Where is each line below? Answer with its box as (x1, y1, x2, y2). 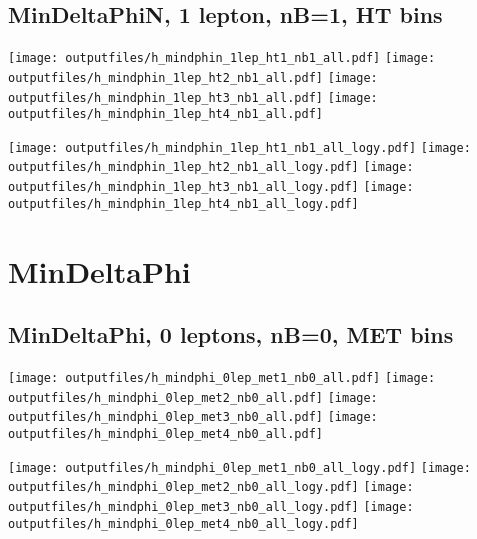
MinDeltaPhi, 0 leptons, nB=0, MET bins (8, 319, 454, 350)
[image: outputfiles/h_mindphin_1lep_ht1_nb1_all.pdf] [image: (8, 51, 436, 66)
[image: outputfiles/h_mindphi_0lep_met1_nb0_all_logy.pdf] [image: (8, 460, 471, 475)
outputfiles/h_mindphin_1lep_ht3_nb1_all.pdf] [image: (8, 90, 378, 105)
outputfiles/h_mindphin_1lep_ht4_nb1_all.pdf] (8, 107, 323, 122)
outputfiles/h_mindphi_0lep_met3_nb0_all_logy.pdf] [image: (8, 499, 414, 514)
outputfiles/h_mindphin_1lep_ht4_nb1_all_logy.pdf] (8, 196, 359, 211)
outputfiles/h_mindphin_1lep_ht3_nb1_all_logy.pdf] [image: (8, 180, 414, 195)
